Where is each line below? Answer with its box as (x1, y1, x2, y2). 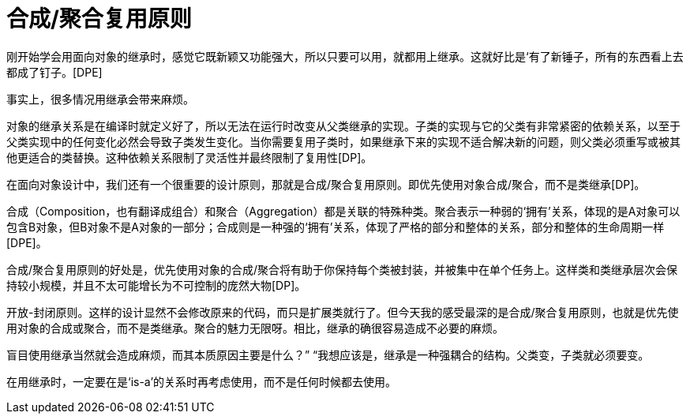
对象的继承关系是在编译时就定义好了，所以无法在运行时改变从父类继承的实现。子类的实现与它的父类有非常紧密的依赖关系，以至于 (6, 118, 681, 133)
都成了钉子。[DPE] (6, 65, 103, 79)
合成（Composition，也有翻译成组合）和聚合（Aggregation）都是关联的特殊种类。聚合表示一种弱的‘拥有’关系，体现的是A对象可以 (6, 204, 681, 218)
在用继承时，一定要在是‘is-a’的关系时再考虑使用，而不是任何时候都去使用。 (6, 374, 397, 388)
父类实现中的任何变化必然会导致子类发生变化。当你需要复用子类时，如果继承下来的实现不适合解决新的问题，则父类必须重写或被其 (6, 134, 681, 148)
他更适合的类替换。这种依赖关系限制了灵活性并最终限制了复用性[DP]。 (6, 150, 373, 164)
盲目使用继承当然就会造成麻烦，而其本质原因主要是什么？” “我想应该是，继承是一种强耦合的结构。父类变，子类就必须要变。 (6, 347, 650, 362)
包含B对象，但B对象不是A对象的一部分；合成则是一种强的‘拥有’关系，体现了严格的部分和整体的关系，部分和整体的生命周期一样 (6, 219, 665, 234)
